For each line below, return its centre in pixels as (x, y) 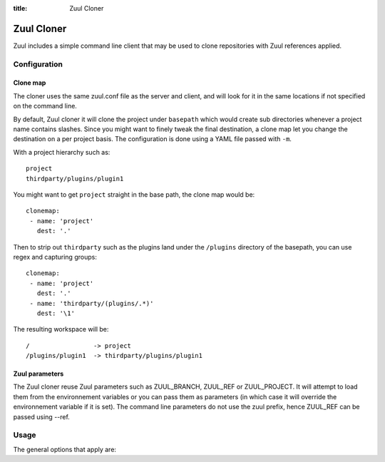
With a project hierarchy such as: (62, 152)
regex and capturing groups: (55, 257)
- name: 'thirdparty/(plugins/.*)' (92, 303)
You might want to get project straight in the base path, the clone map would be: (134, 194)
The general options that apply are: (65, 449)
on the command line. (45, 106)
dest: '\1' (56, 313)
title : (20, 8)
